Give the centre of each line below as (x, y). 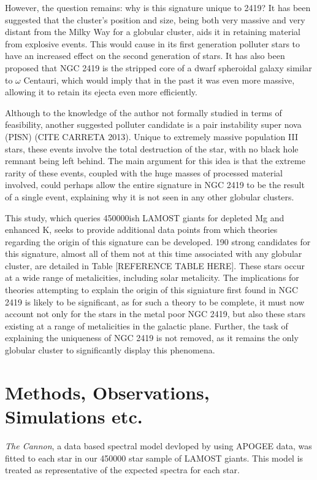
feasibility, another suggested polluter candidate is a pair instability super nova (153, 124)
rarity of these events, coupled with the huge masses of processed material (144, 172)
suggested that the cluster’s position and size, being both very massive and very (155, 19)
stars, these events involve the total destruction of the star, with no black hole (152, 148)
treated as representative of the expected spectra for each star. (122, 470)
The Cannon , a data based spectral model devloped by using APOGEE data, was (158, 445)
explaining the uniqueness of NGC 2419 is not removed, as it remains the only (152, 338)
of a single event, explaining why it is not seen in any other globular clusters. (150, 196)
